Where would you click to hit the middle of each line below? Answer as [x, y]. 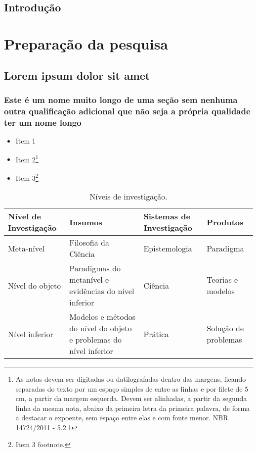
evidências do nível [102, 291]
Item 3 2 [27, 177]
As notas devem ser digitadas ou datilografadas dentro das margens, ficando [131, 379]
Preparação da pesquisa [86, 43]
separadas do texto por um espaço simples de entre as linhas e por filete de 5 [132, 388]
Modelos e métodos [103, 317]
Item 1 [25, 141]
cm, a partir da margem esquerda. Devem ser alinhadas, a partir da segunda [131, 398]
